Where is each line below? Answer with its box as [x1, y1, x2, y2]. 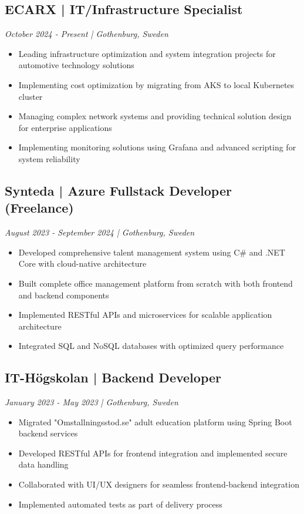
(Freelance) [5, 199, 74, 217]
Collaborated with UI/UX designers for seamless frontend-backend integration [18, 478, 299, 491]
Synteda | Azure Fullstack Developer [5, 181, 232, 199]
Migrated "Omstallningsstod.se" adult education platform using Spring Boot [18, 415, 292, 428]
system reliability [18, 152, 80, 164]
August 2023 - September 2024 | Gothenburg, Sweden [5, 226, 195, 238]
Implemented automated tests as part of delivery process [18, 498, 222, 510]
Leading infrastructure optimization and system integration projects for [18, 47, 276, 59]
